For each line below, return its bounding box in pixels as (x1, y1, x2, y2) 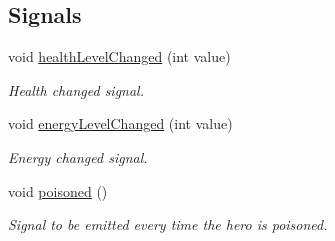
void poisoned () (8, 180, 108, 201)
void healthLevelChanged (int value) (8, 46, 231, 67)
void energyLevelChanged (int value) (8, 113, 233, 134)
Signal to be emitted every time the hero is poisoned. (8, 214, 328, 235)
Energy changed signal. (8, 146, 148, 167)
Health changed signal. (8, 79, 144, 100)
